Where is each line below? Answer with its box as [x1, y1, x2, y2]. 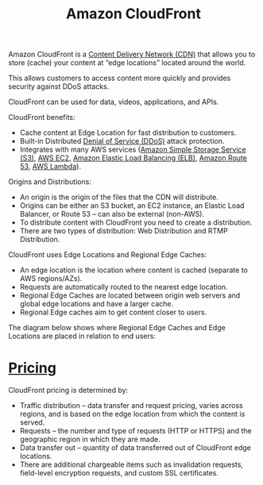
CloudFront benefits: [8, 113, 75, 122]
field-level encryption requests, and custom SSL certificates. [19, 468, 219, 478]
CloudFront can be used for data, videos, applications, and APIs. [8, 97, 219, 107]
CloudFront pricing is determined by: [8, 386, 129, 395]
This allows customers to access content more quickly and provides [8, 73, 231, 83]
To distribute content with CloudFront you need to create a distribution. [19, 217, 253, 227]
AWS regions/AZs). [19, 274, 83, 283]
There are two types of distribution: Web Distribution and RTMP [19, 226, 228, 236]
